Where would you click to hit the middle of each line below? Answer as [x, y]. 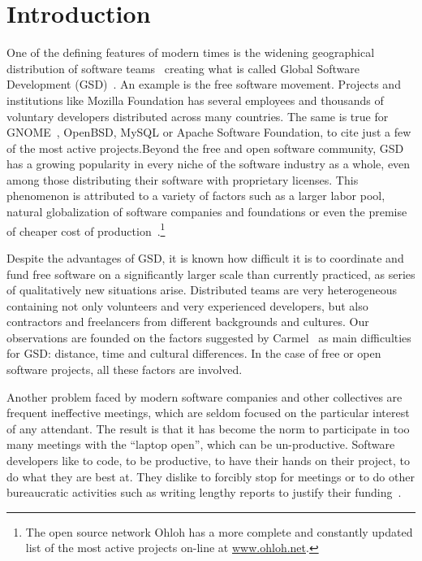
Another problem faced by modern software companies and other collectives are [205, 396]
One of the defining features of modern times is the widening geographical [191, 52]
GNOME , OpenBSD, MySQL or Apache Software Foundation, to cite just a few [209, 132]
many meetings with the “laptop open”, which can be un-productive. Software [201, 444]
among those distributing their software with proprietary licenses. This [183, 179]
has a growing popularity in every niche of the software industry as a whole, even [209, 164]
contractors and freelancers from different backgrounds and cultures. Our [188, 322]
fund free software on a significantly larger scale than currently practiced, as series [211, 274]
